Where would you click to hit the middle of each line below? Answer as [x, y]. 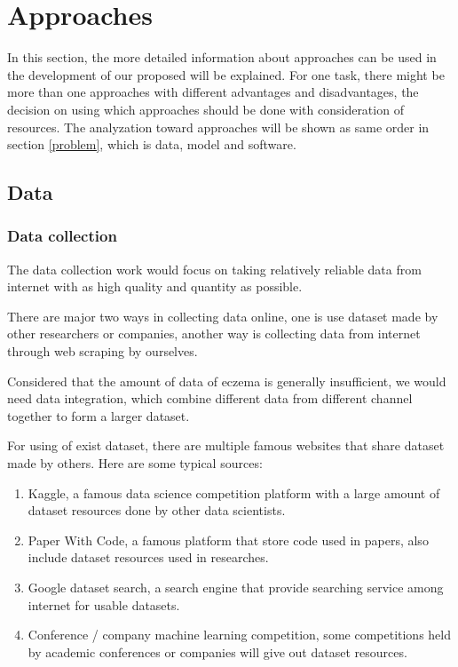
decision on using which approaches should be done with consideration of [205, 109]
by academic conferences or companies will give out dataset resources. [217, 651]
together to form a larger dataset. [99, 415]
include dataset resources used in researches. [148, 557]
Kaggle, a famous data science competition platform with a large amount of [234, 492]
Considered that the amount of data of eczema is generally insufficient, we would [227, 381]
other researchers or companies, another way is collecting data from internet [214, 333]
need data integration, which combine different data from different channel [210, 398]
